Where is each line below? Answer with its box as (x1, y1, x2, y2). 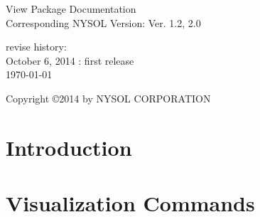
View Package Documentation (6, 1, 136, 16)
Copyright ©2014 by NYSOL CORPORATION (6, 90, 211, 105)
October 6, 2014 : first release (6, 53, 134, 68)
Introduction (6, 132, 132, 162)
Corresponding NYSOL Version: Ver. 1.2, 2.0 (6, 15, 201, 30)
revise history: (6, 39, 67, 54)
